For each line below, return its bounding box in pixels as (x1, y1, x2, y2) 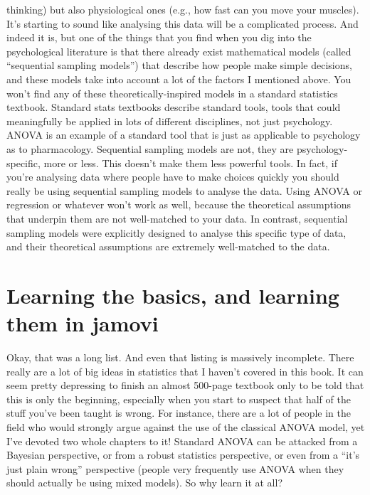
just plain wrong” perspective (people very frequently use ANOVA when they (6, 461, 344, 476)
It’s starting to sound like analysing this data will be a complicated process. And (6, 16, 359, 31)
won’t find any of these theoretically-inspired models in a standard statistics (6, 85, 338, 100)
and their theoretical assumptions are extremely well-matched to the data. (6, 239, 330, 254)
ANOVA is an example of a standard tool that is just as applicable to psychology (6, 127, 361, 142)
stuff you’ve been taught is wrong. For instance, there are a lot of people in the (6, 405, 351, 420)
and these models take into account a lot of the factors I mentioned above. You (6, 71, 351, 86)
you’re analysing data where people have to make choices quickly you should (6, 169, 339, 184)
